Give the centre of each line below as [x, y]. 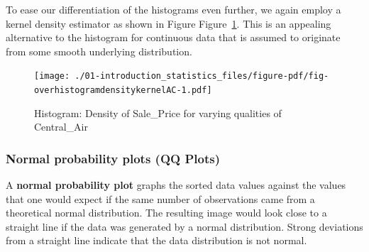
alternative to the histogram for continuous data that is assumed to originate [173, 37]
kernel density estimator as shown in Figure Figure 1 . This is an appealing [169, 23]
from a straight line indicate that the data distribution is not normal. [156, 240]
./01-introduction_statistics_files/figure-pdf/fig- [202, 76]
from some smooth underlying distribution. [99, 51]
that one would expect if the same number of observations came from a [160, 198]
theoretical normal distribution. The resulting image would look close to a [166, 213]
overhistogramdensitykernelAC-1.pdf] [123, 91]
